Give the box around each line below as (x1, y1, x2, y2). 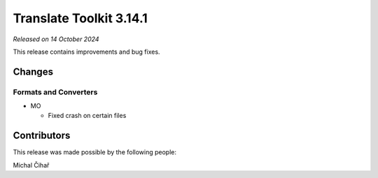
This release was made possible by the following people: (13, 148, 176, 156)
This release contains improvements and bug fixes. (13, 47, 160, 56)
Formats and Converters (13, 87, 98, 97)
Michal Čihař (13, 161, 50, 169)
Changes (13, 66, 54, 77)
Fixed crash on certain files (48, 112, 127, 120)
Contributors (13, 130, 71, 142)
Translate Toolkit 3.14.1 (13, 10, 148, 26)
